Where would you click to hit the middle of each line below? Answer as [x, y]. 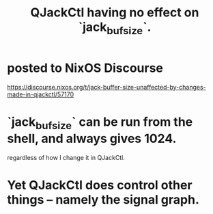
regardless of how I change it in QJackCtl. [66, 158]
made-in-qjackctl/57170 [41, 94]
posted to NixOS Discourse [85, 68]
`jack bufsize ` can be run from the [100, 123]
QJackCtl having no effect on [115, 13]
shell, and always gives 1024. [92, 139]
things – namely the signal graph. [103, 200]
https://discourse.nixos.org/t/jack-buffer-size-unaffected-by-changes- [106, 87]
